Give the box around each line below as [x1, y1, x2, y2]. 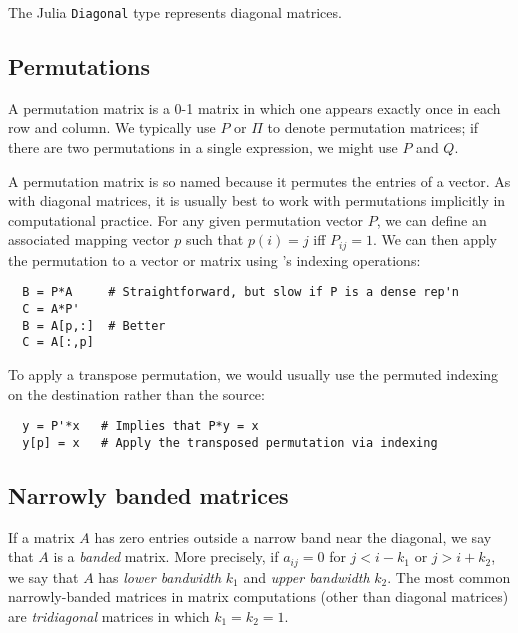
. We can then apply [372, 229, 498, 250]
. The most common [387, 566, 511, 587]
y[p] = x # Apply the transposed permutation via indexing [22, 435, 438, 450]
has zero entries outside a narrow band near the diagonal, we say [94, 526, 492, 547]
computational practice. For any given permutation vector [8, 209, 364, 230]
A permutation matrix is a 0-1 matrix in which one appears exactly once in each [8, 97, 501, 118]
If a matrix [8, 526, 75, 547]
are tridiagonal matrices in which [8, 606, 210, 627]
